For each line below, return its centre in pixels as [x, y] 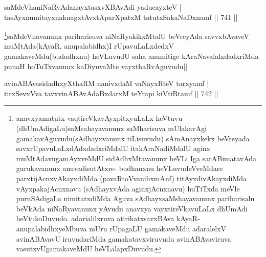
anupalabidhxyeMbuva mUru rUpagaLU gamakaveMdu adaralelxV [121, 228]
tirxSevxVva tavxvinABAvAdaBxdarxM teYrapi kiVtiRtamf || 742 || [111, 93]
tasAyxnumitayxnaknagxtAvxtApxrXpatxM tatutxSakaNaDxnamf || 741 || [121, 17]
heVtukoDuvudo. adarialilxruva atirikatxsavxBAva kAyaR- [108, 218]
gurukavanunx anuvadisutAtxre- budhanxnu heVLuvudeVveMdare [119, 168]
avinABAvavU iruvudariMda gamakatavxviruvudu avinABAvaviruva [124, 238]
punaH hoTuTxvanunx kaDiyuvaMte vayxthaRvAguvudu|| [96, 66]
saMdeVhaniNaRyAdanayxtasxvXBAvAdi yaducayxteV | [93, 7]
